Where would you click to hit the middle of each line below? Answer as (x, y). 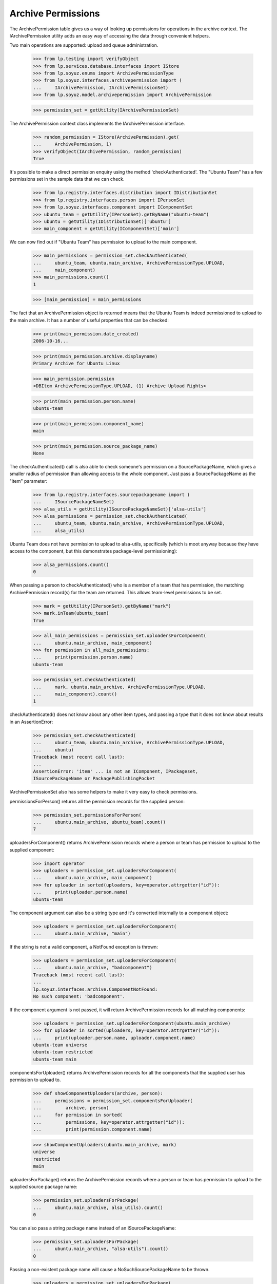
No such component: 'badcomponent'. (79, 996)
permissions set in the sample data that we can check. (67, 179)
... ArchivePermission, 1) (73, 144)
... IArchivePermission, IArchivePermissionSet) (101, 88)
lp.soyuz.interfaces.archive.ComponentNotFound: (95, 989)
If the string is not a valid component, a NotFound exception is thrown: (84, 947)
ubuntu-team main (55, 1059)
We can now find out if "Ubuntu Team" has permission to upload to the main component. (103, 242)
